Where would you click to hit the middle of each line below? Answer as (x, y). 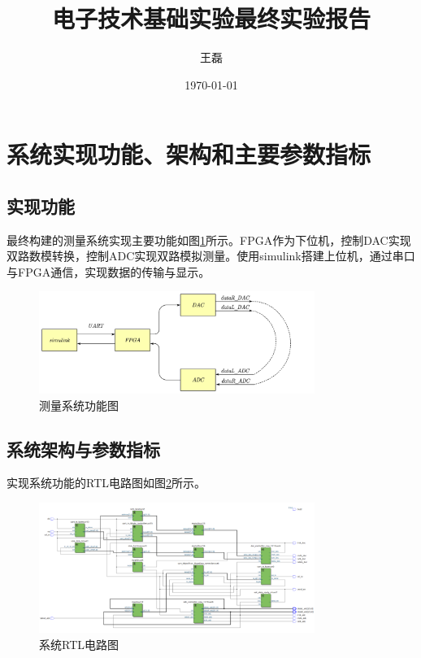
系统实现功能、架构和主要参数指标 (189, 154)
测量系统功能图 (79, 405)
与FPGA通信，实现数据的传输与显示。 (109, 271)
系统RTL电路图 (79, 644)
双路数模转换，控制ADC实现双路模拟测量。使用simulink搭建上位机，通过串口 (211, 256)
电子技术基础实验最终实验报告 (211, 18)
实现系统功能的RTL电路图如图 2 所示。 (106, 483)
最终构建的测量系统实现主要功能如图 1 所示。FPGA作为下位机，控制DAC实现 (209, 240)
